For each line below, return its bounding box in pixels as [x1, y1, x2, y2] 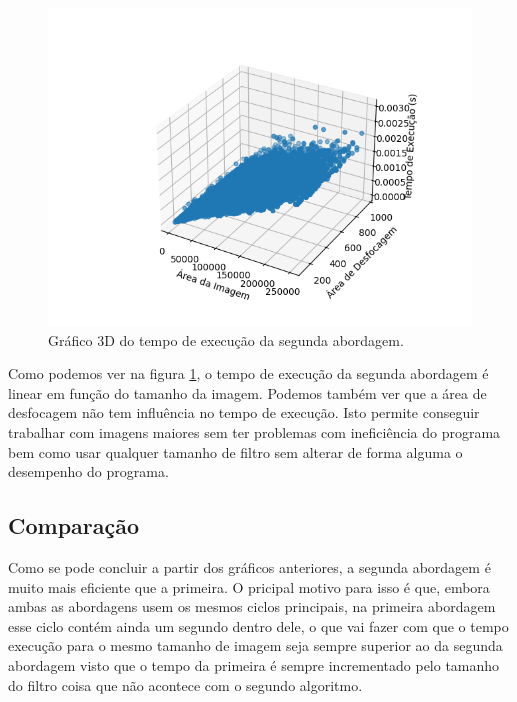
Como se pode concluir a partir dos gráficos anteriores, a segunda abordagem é [8, 556, 491, 577]
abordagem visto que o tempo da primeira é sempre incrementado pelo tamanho [8, 654, 500, 675]
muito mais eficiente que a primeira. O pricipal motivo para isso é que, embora [8, 576, 490, 597]
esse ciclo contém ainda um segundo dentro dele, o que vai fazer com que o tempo [8, 615, 509, 636]
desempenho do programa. [8, 461, 169, 482]
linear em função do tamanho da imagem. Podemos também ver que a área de [8, 382, 487, 403]
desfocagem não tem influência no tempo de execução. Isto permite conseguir [8, 402, 480, 423]
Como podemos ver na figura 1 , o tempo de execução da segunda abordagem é [8, 363, 489, 384]
